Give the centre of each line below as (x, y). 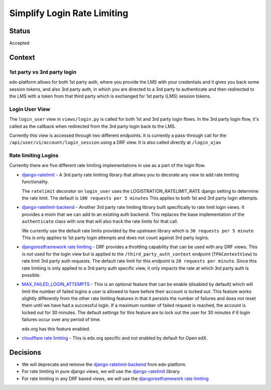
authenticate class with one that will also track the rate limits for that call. (100, 221)
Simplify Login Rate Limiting (69, 13)
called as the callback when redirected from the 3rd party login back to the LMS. (93, 126)
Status (20, 31)
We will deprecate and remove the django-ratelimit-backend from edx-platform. (104, 364)
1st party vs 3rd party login (43, 72)
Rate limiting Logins (34, 155)
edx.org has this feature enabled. (56, 329)
